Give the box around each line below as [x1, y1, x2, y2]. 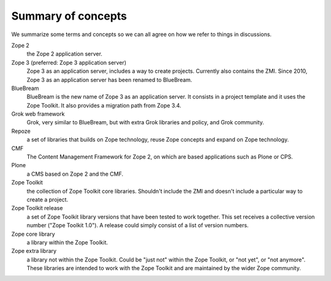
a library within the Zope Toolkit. [26, 239, 108, 246]
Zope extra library [11, 247, 57, 255]
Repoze [11, 127, 31, 135]
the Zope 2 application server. [26, 50, 102, 58]
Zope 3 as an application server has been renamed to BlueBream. [26, 76, 192, 83]
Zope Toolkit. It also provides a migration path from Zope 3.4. [26, 102, 181, 109]
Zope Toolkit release [11, 204, 63, 212]
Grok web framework [11, 110, 65, 118]
